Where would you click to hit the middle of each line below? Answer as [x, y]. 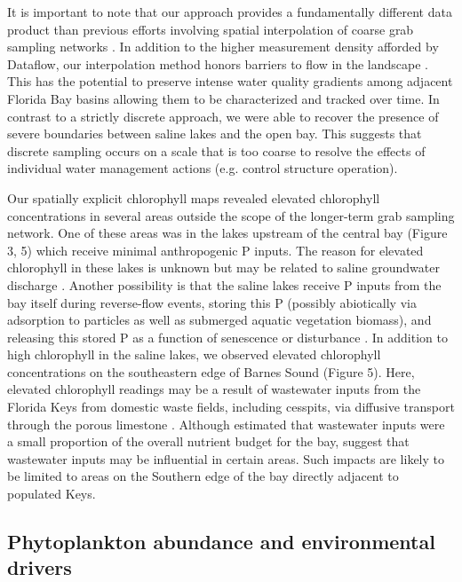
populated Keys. [52, 494]
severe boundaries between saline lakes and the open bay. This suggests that [215, 134]
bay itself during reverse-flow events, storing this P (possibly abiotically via [212, 302]
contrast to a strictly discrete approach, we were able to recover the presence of [223, 116]
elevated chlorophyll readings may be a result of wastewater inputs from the [214, 389]
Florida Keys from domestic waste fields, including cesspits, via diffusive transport [231, 407]
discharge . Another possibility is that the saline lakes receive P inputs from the [224, 284]
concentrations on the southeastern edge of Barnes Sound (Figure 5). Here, [211, 371]
